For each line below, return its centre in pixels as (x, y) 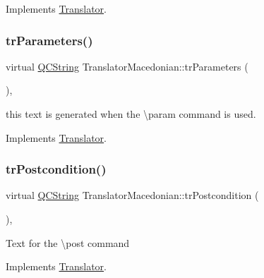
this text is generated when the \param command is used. (131, 114)
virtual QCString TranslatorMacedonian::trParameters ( (127, 66)
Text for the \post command (68, 242)
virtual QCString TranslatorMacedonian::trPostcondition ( (132, 195)
